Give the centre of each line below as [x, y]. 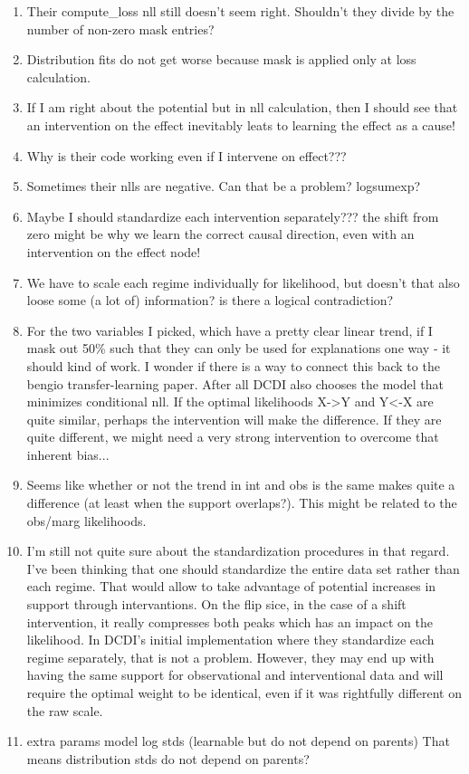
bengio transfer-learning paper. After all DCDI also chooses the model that [235, 383]
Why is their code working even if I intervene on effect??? [187, 155]
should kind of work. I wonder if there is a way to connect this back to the [233, 365]
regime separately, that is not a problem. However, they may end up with [230, 657]
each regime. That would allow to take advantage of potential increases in [231, 586]
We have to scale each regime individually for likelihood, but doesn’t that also [243, 282]
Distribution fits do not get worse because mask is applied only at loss [221, 59]
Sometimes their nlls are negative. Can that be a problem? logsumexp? [224, 186]
